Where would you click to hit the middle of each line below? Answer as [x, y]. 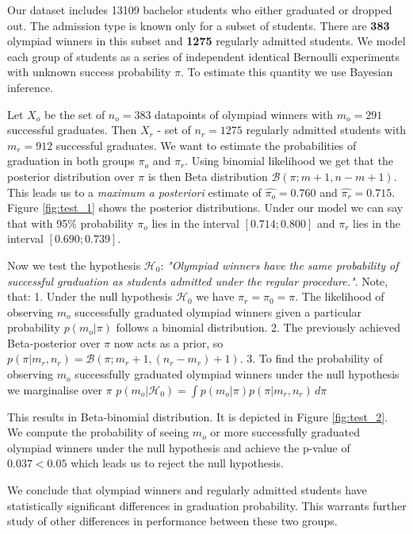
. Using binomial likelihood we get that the [289, 161]
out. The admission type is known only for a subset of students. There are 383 [199, 25]
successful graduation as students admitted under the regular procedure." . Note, [198, 280]
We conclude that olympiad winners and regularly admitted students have [187, 490]
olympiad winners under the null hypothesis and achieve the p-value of [179, 447]
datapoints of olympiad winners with [244, 114]
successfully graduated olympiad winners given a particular [218, 311]
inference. [30, 87]
